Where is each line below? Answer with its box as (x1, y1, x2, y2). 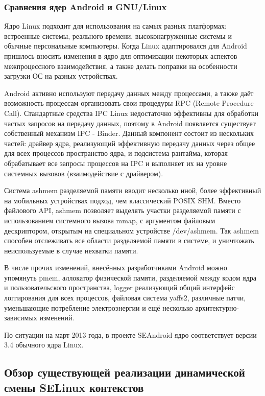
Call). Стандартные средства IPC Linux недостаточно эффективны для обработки (4, 107, 258, 118)
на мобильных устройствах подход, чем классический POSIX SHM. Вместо (4, 195, 241, 205)
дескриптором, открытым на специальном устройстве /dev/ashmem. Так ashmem (4, 225, 259, 236)
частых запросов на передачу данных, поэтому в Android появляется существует (4, 118, 256, 128)
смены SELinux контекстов (4, 379, 144, 395)
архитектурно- (195, 302, 239, 313)
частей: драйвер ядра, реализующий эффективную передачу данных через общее (4, 137, 255, 148)
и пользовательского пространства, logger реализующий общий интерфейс (4, 282, 235, 293)
